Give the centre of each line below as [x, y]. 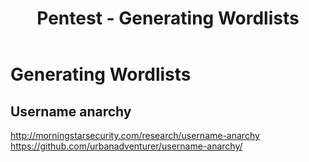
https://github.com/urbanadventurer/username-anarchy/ [126, 146]
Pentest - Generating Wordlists [168, 18]
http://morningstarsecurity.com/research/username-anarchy [135, 135]
